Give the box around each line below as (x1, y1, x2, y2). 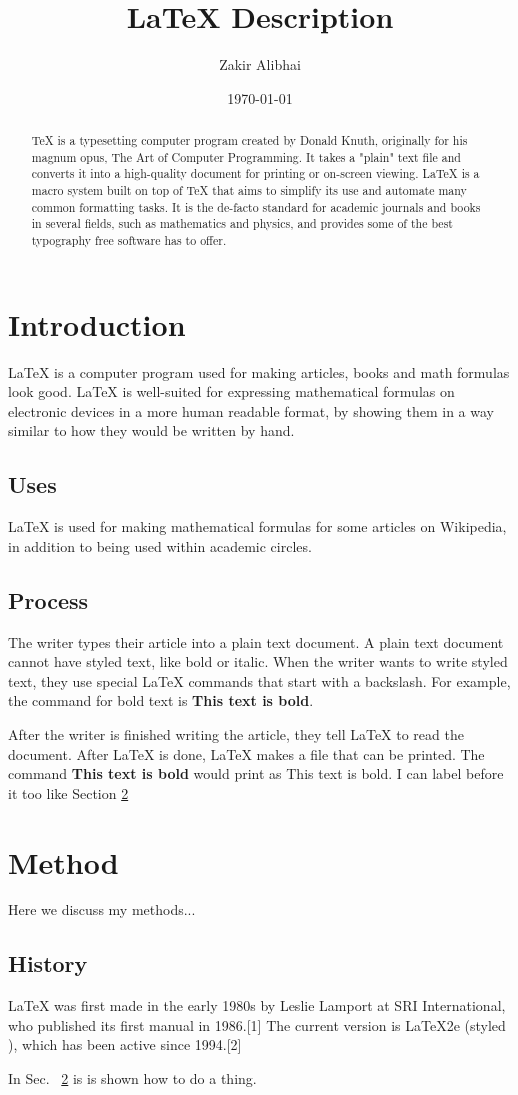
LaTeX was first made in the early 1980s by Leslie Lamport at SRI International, (8, 995, 506, 1016)
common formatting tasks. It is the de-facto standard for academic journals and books (31, 198, 481, 215)
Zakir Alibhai (219, 54, 301, 75)
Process (8, 584, 89, 615)
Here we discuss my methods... (8, 899, 196, 920)
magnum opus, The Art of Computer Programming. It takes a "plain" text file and (31, 148, 461, 165)
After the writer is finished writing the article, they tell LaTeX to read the (8, 723, 464, 744)
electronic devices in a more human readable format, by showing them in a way (8, 400, 494, 421)
